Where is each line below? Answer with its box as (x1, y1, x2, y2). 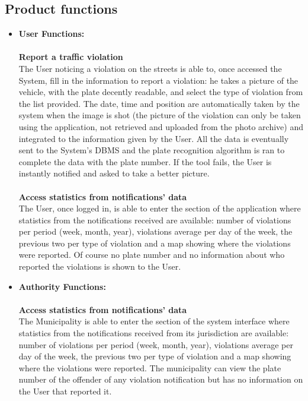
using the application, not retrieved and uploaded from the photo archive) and (18, 120, 303, 132)
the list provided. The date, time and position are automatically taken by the (18, 97, 300, 109)
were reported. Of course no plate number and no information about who (18, 248, 285, 261)
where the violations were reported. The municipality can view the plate (18, 361, 281, 374)
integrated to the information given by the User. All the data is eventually (18, 132, 289, 144)
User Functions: (18, 27, 85, 40)
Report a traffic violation (18, 50, 123, 63)
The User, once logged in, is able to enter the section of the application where (18, 202, 301, 214)
